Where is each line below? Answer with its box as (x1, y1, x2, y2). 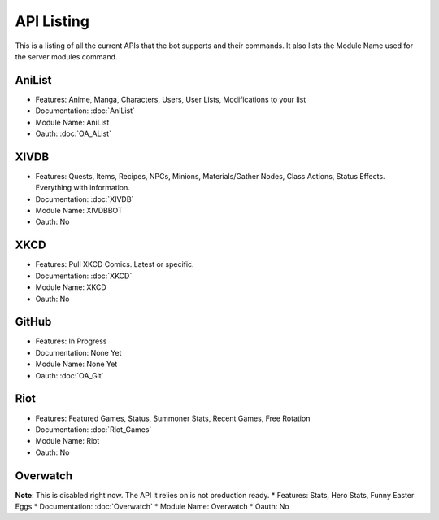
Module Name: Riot (35, 436, 100, 446)
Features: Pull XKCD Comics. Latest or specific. (35, 260, 194, 269)
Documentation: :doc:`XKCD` (35, 271, 133, 281)
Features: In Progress (35, 336, 107, 346)
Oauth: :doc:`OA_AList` (35, 129, 111, 138)
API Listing (15, 12, 89, 30)
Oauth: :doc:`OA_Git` (35, 370, 104, 380)
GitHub (15, 315, 52, 329)
